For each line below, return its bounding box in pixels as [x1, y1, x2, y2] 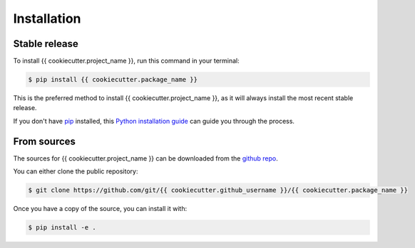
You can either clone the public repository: [13, 167, 138, 176]
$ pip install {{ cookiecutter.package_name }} [28, 75, 198, 84]
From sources [13, 135, 76, 147]
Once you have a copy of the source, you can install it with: [13, 205, 188, 213]
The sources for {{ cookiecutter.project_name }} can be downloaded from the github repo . [13, 153, 278, 163]
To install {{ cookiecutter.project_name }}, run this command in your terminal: [13, 57, 240, 65]
